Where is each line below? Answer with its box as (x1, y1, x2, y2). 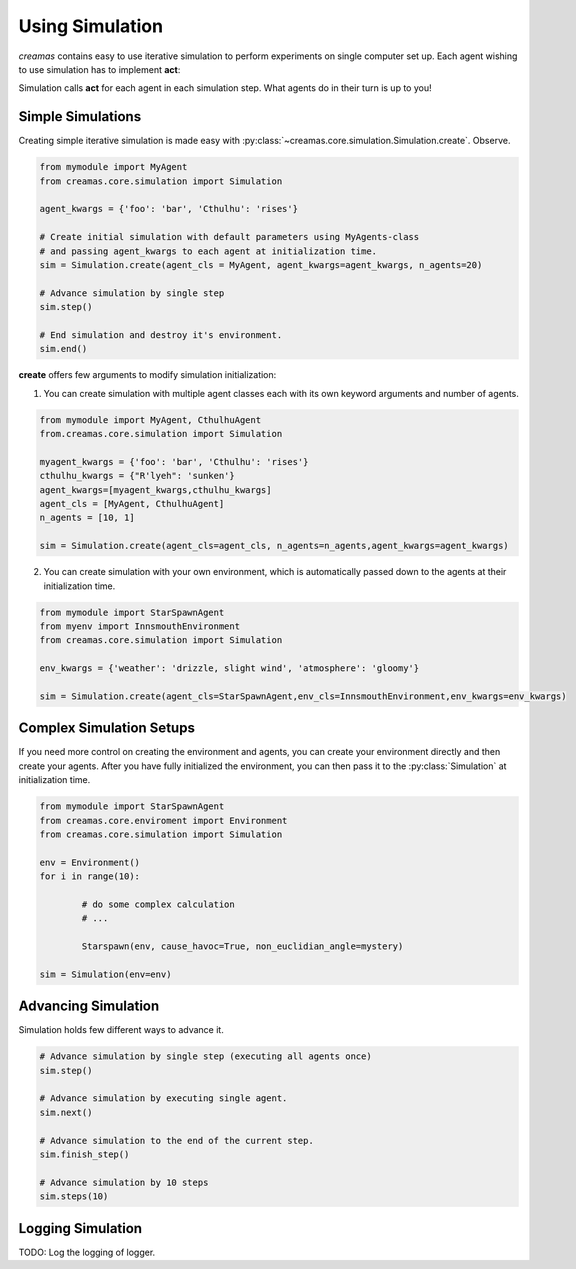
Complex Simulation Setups (18, 720, 195, 737)
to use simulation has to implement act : (18, 63, 181, 75)
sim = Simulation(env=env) (39, 968, 172, 980)
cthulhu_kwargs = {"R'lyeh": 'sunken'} (39, 470, 235, 482)
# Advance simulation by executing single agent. (39, 1093, 288, 1104)
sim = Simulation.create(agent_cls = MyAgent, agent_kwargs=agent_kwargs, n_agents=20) (39, 259, 483, 270)
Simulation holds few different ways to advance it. (18, 1024, 224, 1036)
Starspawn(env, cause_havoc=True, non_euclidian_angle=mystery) (81, 941, 404, 952)
